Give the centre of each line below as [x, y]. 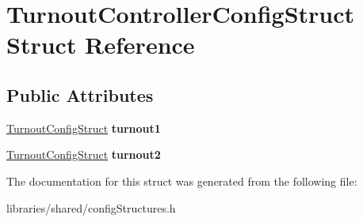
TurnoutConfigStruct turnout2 [84, 154]
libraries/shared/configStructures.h [91, 207]
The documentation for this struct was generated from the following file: [182, 181]
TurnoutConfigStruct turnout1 [84, 128]
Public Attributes [80, 94]
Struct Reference [101, 45]
